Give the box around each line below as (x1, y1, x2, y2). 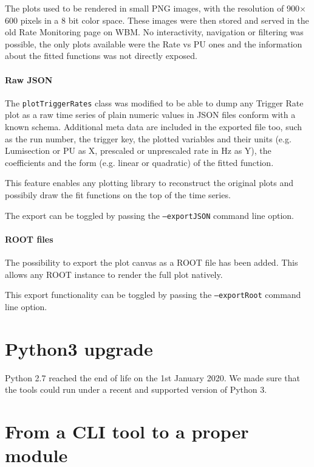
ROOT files (5, 232, 53, 245)
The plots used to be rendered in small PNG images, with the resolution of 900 (5, 2, 299, 14)
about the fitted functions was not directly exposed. (5, 49, 197, 62)
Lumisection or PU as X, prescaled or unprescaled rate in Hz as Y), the (5, 144, 271, 157)
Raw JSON (5, 73, 53, 86)
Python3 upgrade (5, 336, 153, 361)
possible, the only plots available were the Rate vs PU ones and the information (5, 37, 302, 50)
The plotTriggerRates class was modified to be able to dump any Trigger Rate (5, 96, 304, 109)
